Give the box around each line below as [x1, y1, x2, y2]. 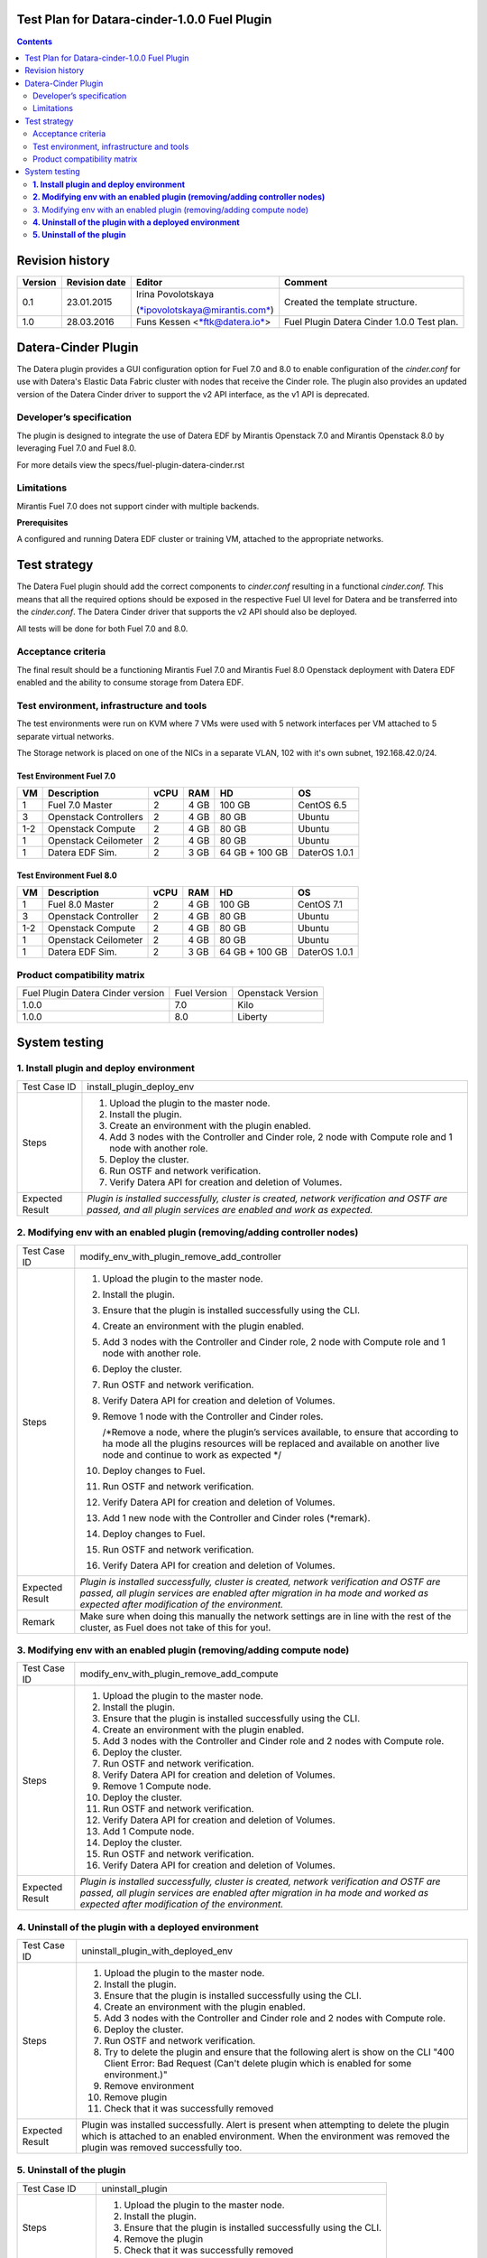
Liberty [237, 1011, 268, 1023]
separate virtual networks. [16, 731, 115, 742]
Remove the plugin [124, 2232, 204, 2244]
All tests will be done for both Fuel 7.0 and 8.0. [16, 623, 188, 634]
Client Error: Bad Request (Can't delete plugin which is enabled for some [104, 2057, 412, 2070]
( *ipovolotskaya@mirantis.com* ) [135, 303, 274, 316]
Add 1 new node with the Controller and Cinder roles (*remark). [102, 1511, 371, 1524]
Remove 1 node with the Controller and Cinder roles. [102, 1410, 324, 1423]
